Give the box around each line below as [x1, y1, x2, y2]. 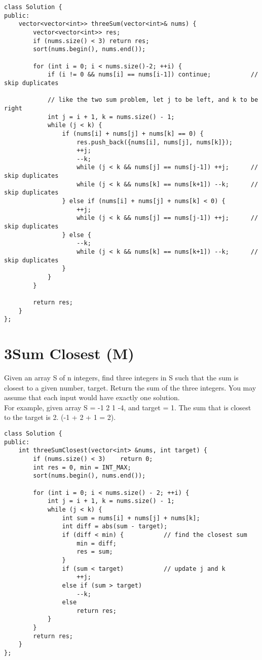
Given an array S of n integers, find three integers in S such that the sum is [4, 372, 239, 383]
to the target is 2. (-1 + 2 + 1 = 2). [4, 412, 116, 422]
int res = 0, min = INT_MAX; [33, 463, 131, 471]
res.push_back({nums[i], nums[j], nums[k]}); [77, 138, 233, 146]
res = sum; [77, 548, 113, 556]
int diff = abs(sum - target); [62, 523, 168, 530]
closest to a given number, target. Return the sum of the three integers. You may [4, 382, 256, 393]
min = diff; [77, 539, 117, 547]
